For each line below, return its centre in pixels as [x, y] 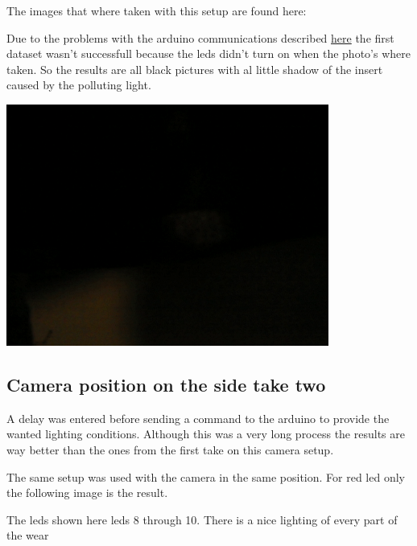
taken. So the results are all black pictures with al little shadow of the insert [195, 69]
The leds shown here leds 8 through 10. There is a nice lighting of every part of [202, 519]
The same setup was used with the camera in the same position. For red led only [206, 476]
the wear [28, 535]
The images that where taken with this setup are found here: [157, 10]
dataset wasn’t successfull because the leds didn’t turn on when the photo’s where [208, 53]
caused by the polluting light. [79, 85]
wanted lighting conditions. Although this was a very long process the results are [206, 434]
